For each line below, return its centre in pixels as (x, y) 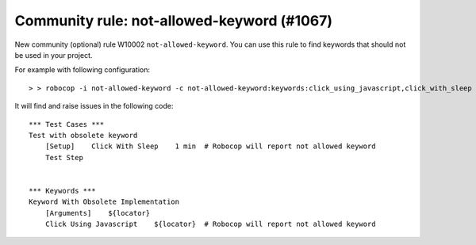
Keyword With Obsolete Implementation (104, 202)
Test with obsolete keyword (83, 135)
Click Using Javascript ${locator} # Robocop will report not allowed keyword (210, 224)
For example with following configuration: (83, 70)
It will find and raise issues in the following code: (94, 106)
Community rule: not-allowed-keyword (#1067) (174, 21)
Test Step (64, 157)
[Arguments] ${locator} (98, 213)
